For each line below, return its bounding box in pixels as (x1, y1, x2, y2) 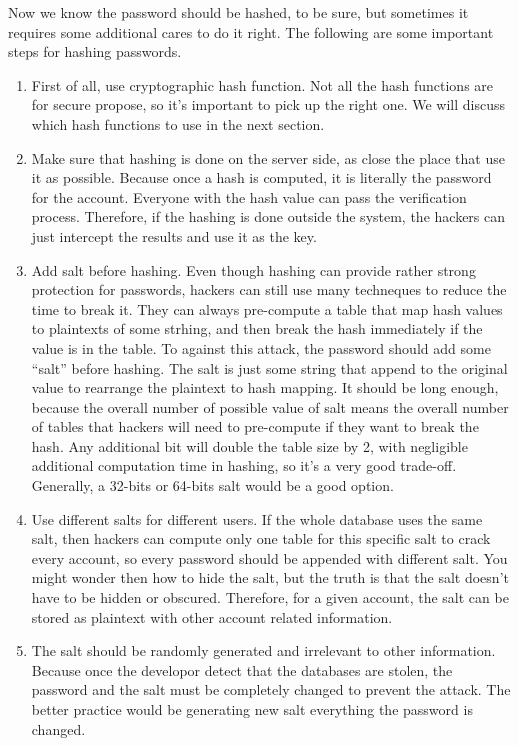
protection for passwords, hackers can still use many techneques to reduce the (31, 279, 507, 300)
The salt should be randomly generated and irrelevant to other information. (31, 640, 496, 661)
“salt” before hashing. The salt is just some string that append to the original (31, 357, 508, 378)
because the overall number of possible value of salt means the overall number (31, 396, 509, 417)
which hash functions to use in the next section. (31, 113, 325, 134)
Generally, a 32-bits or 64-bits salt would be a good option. (31, 475, 394, 496)
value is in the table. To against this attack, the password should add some (31, 337, 491, 358)
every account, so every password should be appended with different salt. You (31, 547, 508, 568)
